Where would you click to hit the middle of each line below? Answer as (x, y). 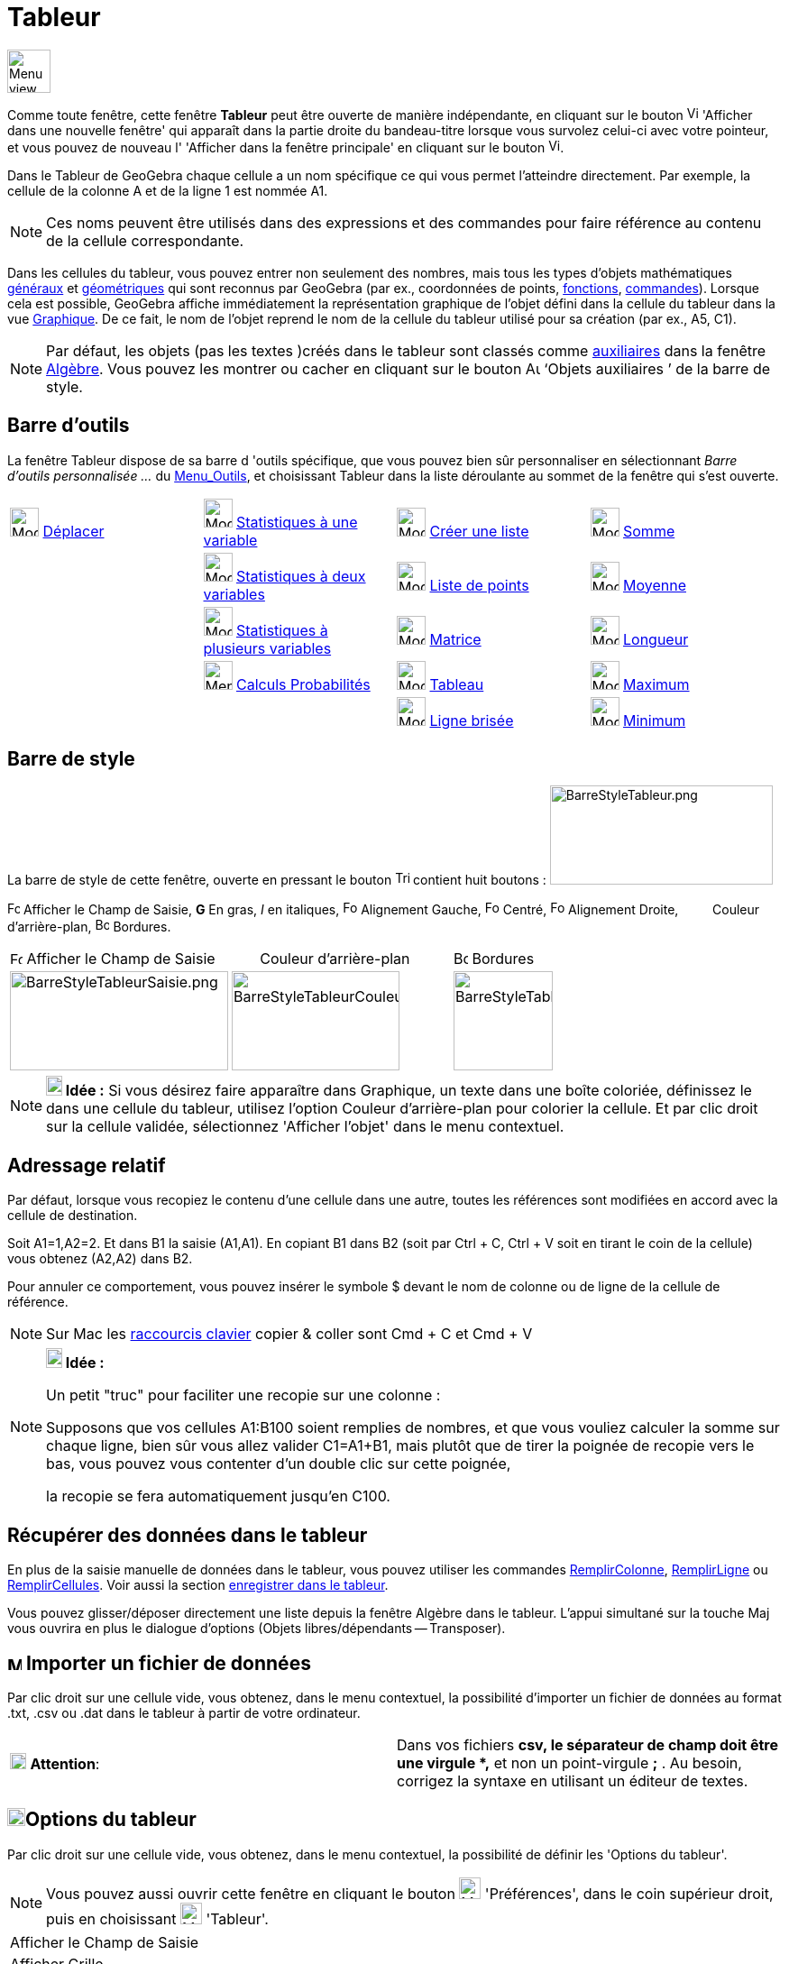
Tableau (457, 684)
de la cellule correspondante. (145, 240)
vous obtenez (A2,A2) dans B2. (100, 1259)
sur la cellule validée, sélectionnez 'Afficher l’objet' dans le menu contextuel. (305, 1127)
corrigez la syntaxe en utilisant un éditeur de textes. (573, 1780)
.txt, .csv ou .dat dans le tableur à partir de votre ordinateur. (184, 1712)
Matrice (455, 639)
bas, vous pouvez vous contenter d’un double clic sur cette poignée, (279, 1464)
